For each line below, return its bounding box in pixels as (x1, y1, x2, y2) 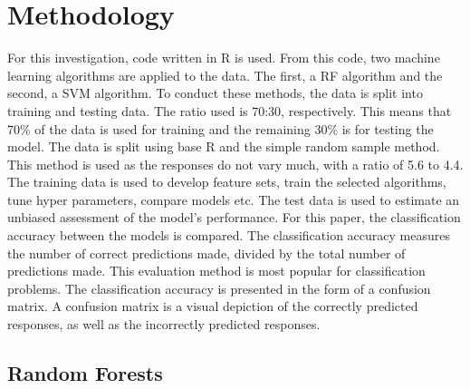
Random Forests (7, 359, 163, 387)
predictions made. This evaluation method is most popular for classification (7, 261, 426, 280)
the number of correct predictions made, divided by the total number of (7, 243, 406, 262)
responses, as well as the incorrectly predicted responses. (7, 315, 321, 334)
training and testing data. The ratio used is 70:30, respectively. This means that (7, 101, 452, 120)
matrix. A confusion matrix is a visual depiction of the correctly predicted (7, 297, 418, 316)
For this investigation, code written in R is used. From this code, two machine (7, 48, 440, 67)
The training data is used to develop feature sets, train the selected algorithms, (7, 172, 446, 191)
